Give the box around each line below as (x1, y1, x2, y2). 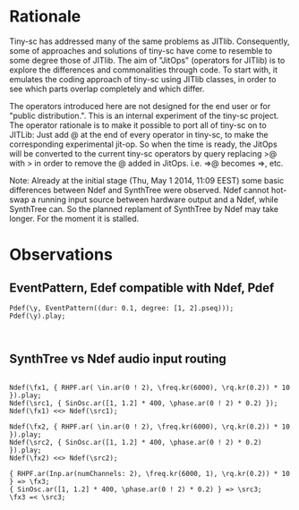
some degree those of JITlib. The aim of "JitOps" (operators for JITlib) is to (9, 55, 286, 65)
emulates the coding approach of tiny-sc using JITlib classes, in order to (9, 73, 277, 84)
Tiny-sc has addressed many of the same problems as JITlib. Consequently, (9, 36, 290, 47)
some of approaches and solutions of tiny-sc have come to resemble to (9, 45, 273, 55)
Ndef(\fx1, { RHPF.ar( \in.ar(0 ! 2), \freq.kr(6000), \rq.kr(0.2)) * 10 (9, 383, 291, 392)
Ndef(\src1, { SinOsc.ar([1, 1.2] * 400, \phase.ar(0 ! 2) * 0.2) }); (9, 398, 278, 408)
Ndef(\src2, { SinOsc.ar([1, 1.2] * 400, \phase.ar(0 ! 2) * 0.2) (9, 438, 262, 446)
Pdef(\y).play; (9, 311, 66, 320)
